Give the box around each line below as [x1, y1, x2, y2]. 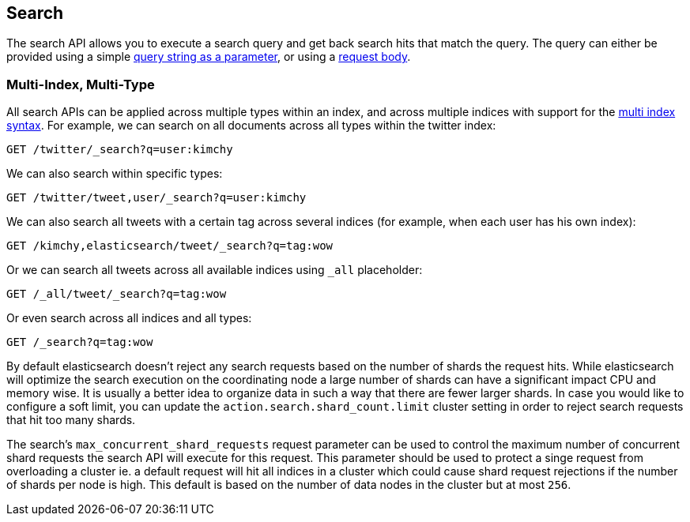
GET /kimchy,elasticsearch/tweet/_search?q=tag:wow [6, 239, 334, 253]
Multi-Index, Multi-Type [6, 76, 155, 92]
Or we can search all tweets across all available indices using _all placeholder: [6, 263, 423, 277]
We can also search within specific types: [6, 167, 223, 181]
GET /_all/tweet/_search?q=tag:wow [6, 287, 227, 301]
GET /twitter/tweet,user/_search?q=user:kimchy [6, 191, 307, 205]
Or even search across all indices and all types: [6, 311, 252, 325]
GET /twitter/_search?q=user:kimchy [6, 143, 233, 156]
